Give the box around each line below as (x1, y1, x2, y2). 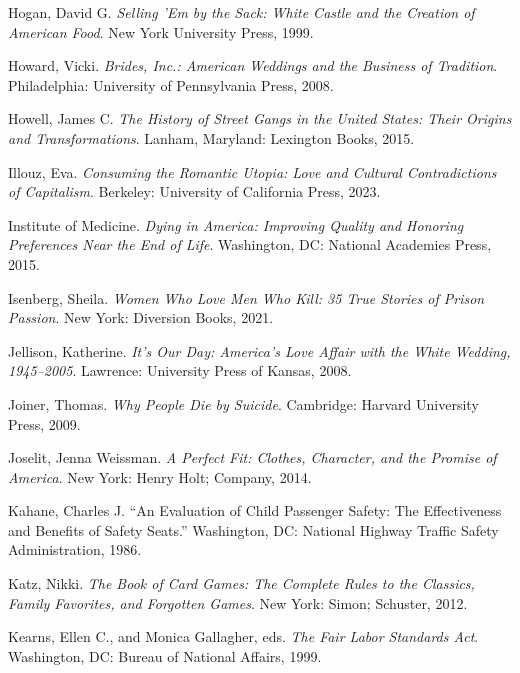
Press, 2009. (8, 413, 81, 434)
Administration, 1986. (8, 539, 142, 560)
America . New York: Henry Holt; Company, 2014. (8, 466, 312, 487)
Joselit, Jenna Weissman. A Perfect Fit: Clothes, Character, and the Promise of (8, 447, 497, 468)
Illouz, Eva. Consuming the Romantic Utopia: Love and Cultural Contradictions (8, 161, 497, 182)
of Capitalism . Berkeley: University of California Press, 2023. (8, 181, 381, 202)
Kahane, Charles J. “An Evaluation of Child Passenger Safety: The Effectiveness (8, 500, 502, 521)
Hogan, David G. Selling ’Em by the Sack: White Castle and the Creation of (8, 2, 475, 22)
